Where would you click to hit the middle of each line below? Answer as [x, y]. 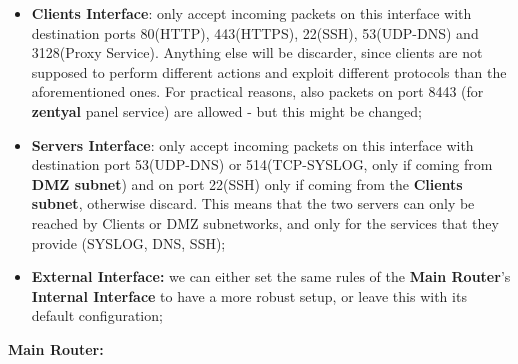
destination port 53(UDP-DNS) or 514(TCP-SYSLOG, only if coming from [262, 164]
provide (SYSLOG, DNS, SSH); [128, 242]
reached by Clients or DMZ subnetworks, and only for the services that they [265, 222]
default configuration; [97, 315]
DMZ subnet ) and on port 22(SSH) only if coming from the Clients [247, 183]
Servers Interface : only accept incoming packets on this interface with [252, 144]
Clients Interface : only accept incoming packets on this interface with [251, 13]
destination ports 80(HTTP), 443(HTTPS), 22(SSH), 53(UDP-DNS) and [255, 32]
